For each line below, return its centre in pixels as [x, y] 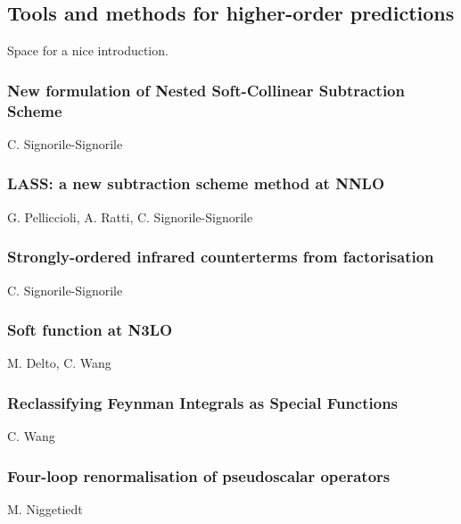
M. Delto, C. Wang [59, 363]
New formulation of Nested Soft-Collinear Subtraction [206, 90]
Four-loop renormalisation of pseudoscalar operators [199, 475]
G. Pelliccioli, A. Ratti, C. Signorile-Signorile [130, 216]
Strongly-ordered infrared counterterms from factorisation [221, 257]
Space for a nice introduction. [88, 50]
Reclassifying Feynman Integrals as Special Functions [203, 402]
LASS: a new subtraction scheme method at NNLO [196, 183]
